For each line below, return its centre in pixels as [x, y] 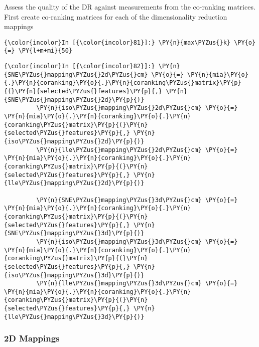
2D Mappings [32, 338]
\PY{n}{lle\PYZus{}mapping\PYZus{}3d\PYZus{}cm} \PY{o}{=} [137, 284]
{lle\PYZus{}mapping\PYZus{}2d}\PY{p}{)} [74, 183]
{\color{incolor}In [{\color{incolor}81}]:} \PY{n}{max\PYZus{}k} [117, 42]
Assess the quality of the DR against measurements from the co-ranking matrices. [130, 7]
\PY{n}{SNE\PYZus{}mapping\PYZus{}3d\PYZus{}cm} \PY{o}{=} [137, 200]
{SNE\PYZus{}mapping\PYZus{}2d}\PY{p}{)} [74, 100]
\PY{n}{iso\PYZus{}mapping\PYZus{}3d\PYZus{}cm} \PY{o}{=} [137, 241]
